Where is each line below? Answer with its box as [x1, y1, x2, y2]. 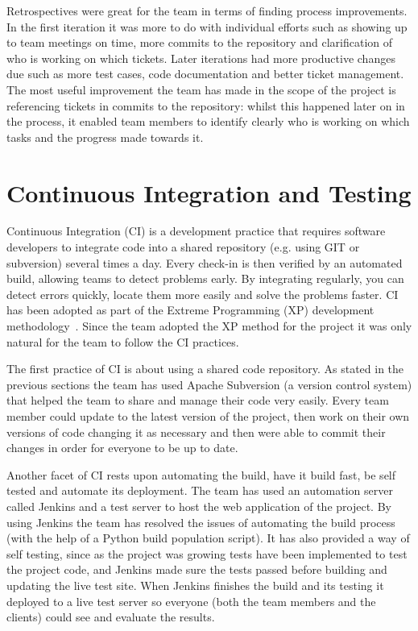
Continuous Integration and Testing [6, 176, 412, 209]
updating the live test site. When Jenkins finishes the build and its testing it [6, 576, 384, 593]
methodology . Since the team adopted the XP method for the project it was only [6, 318, 412, 334]
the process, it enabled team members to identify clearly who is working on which [6, 113, 410, 130]
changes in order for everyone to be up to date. [6, 439, 238, 456]
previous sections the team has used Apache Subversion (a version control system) [6, 376, 412, 392]
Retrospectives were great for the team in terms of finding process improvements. [6, 2, 408, 19]
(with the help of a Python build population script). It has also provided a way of [6, 529, 410, 546]
